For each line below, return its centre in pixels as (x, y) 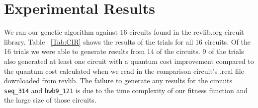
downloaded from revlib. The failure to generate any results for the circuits (118, 81)
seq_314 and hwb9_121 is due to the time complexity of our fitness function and (126, 90)
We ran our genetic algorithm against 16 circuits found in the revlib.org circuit (124, 32)
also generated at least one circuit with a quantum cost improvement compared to (129, 61)
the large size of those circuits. (50, 100)
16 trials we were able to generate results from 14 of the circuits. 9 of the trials (124, 51)
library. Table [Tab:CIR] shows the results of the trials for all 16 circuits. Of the (127, 41)
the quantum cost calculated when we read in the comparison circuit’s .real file (124, 71)
